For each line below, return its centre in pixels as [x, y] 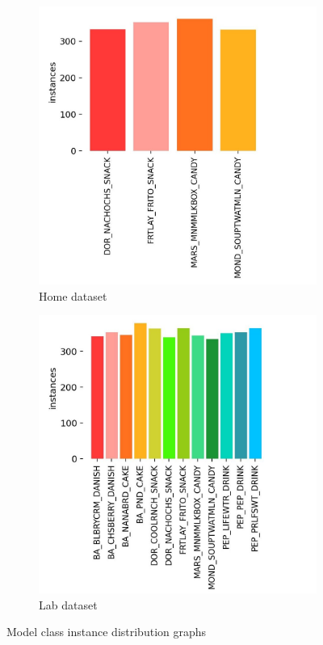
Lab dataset [68, 604]
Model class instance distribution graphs [107, 632]
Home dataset [73, 295]
